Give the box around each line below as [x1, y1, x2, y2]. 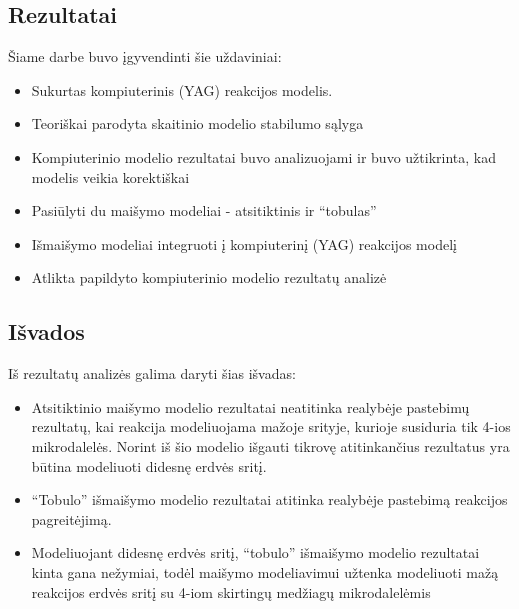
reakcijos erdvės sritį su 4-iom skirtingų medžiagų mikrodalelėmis [31, 581, 431, 602]
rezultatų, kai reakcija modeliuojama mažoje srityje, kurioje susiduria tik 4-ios [31, 416, 511, 437]
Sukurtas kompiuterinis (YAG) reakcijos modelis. [31, 79, 333, 100]
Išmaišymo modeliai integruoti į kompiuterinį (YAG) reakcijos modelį [31, 233, 457, 254]
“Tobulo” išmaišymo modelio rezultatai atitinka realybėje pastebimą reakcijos [31, 489, 508, 510]
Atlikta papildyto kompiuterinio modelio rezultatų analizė [31, 267, 387, 288]
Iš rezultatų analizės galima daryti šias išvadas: [8, 363, 296, 384]
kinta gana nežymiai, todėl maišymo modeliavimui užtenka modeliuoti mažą [31, 561, 499, 582]
